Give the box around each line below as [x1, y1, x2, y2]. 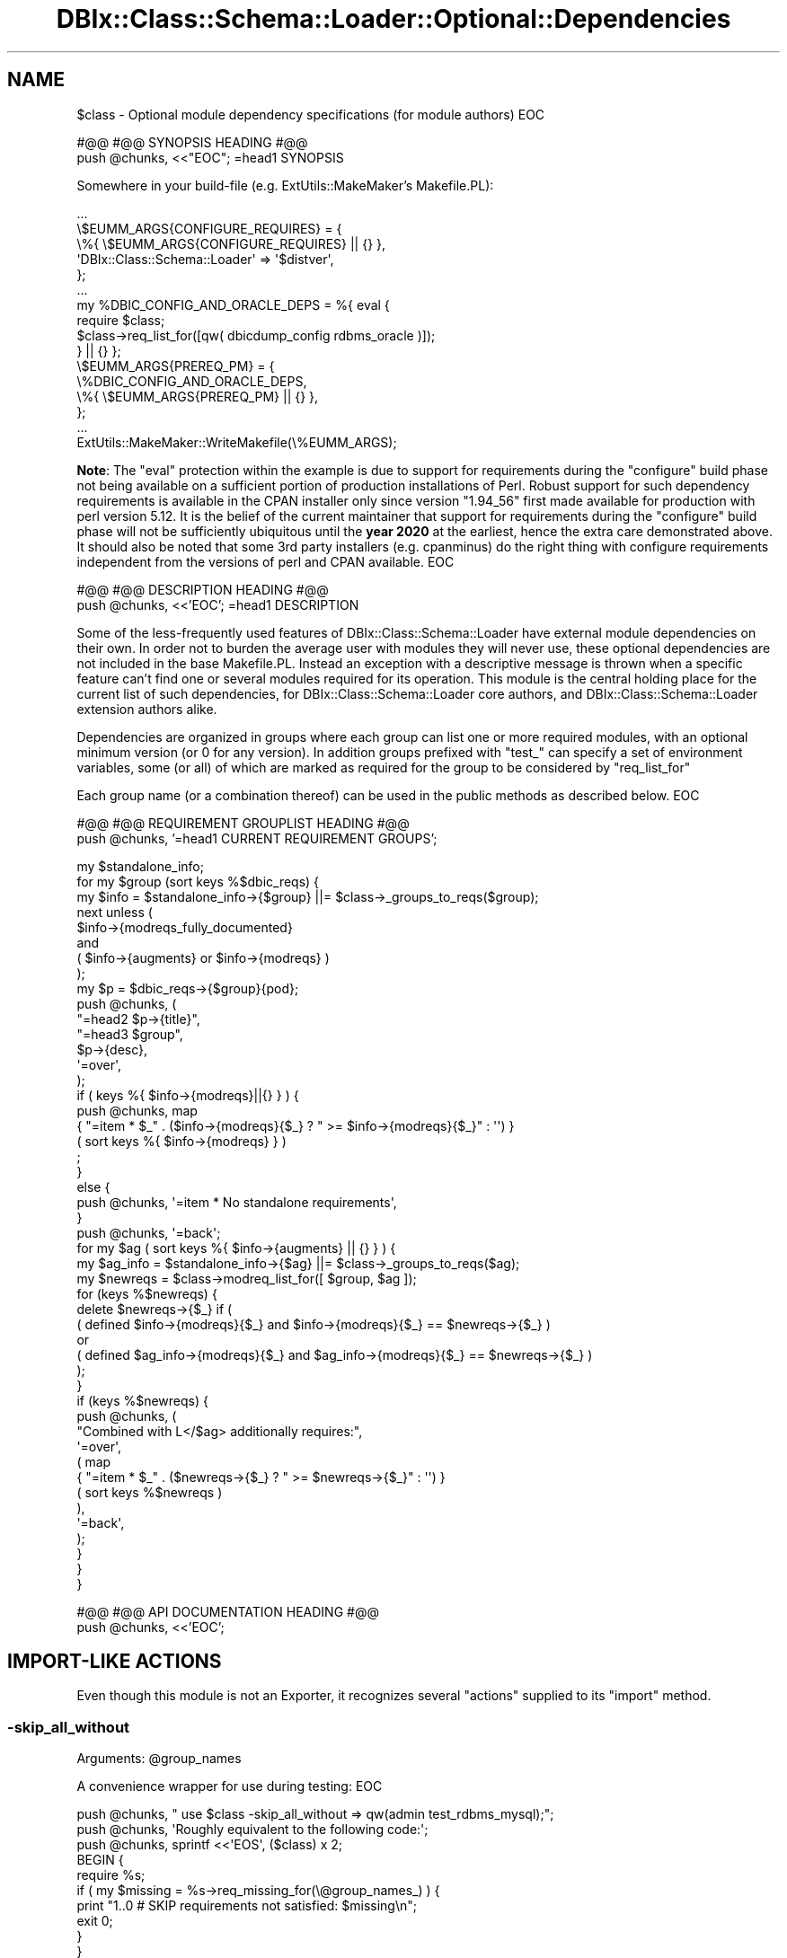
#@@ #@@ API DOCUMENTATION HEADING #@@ [76, 1603, 379, 1619]
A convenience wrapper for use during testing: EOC [76, 1778, 383, 1795]
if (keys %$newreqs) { [76, 1392, 209, 1408]
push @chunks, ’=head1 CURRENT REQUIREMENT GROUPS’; [76, 830, 438, 846]
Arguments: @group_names [76, 1751, 242, 1767]
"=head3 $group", [76, 1026, 183, 1042]
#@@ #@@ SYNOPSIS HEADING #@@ [76, 134, 308, 150]
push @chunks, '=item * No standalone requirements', [76, 1194, 397, 1210]
